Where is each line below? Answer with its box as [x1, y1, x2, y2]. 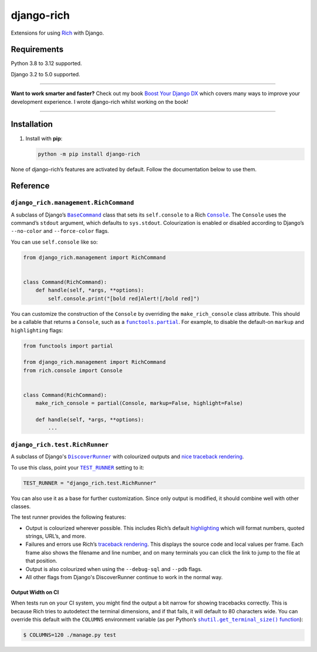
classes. [11, 502, 31, 510]
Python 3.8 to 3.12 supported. [11, 60, 82, 67]
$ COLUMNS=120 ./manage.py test [23, 631, 117, 639]
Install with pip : [25, 135, 63, 142]
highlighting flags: [11, 326, 63, 334]
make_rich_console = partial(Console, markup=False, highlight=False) [35, 400, 244, 407]
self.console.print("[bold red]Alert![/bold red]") [48, 295, 200, 302]
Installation [11, 119, 53, 129]
